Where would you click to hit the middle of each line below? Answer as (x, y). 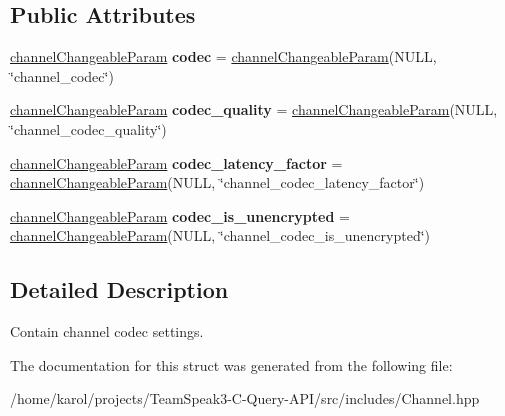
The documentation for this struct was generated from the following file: (231, 364)
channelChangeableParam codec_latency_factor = (176, 162)
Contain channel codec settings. (107, 331)
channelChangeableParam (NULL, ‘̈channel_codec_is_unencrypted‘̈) (220, 235)
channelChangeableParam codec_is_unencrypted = (180, 215)
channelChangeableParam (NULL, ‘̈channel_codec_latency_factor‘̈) (217, 182)
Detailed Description (119, 289)
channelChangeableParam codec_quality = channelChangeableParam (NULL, (254, 109)
